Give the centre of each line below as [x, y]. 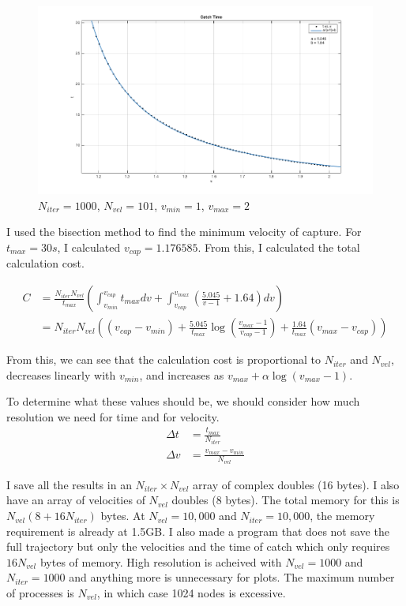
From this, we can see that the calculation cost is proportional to [164, 359]
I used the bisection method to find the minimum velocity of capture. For [184, 232]
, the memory [342, 516]
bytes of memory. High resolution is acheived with [161, 561]
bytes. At [123, 516]
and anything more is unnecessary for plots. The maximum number [232, 577]
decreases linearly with [61, 374]
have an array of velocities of [76, 500]
